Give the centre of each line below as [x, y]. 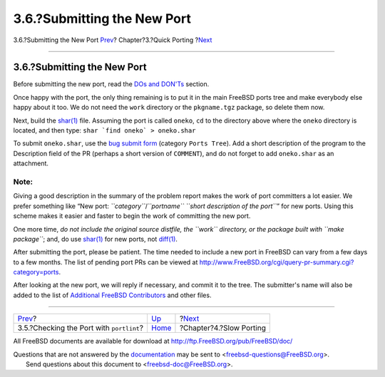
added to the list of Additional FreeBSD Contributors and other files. [112, 295]
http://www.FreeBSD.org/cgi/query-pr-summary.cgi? [277, 262]
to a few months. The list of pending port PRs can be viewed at [106, 262]
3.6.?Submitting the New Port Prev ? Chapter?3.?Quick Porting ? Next [113, 40]
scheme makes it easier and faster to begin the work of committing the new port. [132, 216]
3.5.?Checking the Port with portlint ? [81, 328]
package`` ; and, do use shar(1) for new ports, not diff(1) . [96, 239]
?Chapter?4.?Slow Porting [223, 328]
